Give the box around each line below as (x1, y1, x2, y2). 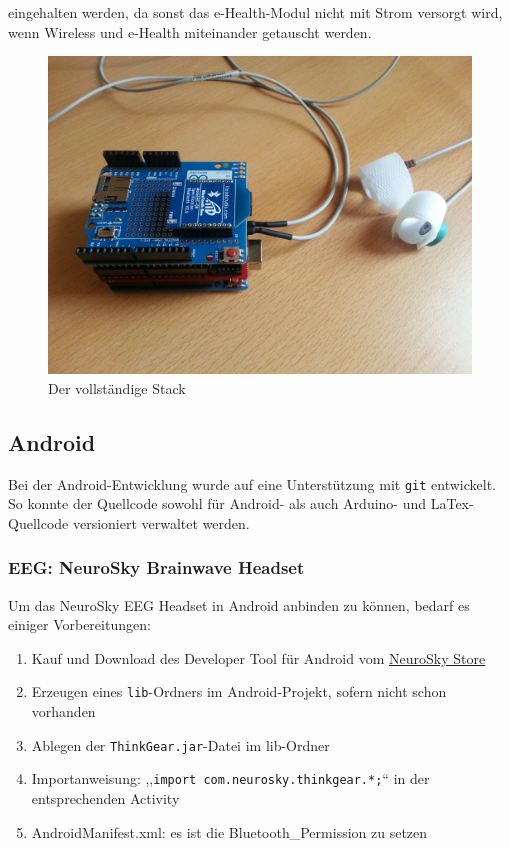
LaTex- (430, 493, 474, 514)
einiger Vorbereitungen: (8, 614, 151, 635)
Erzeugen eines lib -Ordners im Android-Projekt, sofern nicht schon (31, 681, 447, 702)
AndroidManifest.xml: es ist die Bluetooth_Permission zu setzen (31, 821, 428, 842)
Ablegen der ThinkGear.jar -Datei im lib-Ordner (31, 734, 330, 755)
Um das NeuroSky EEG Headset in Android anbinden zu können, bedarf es (8, 594, 470, 615)
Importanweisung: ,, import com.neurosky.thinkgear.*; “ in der (31, 768, 430, 789)
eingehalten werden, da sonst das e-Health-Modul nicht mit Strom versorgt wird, (8, 2, 503, 22)
